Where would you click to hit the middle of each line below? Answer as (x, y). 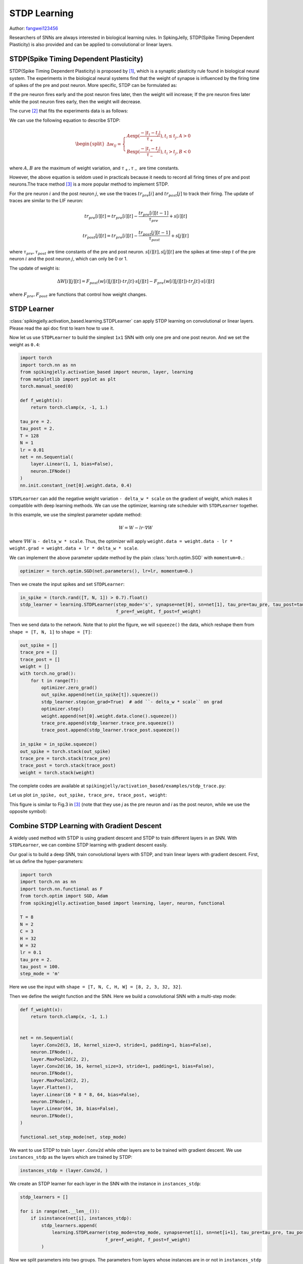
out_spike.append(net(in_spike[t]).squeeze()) (100, 695)
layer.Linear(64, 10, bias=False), (74, 1109)
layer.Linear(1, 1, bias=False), (72, 464)
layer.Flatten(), (52, 1088)
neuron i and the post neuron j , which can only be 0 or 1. (68, 259)
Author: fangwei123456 (34, 28)
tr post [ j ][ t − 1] (155, 233)
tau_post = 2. (37, 429)
